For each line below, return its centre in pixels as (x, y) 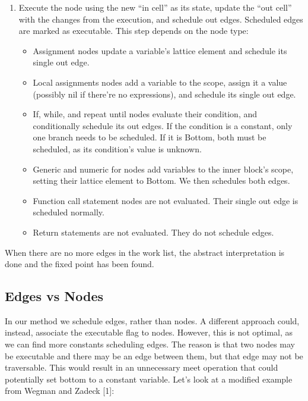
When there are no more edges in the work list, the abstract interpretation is (145, 252)
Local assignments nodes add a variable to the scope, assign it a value (160, 82)
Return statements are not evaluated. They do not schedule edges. (153, 232)
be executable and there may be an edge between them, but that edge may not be (154, 355)
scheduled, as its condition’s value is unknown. (117, 148)
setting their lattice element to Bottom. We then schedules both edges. (161, 181)
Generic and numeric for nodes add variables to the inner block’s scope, (163, 169)
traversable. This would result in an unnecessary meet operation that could (142, 367)
